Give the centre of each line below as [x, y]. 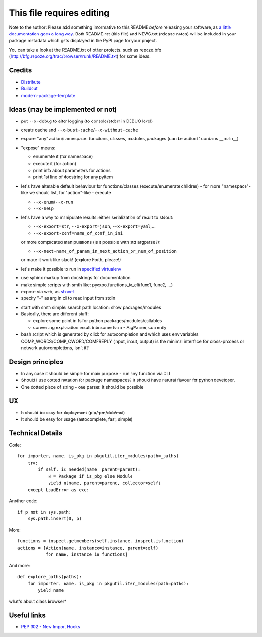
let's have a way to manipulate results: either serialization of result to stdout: [97, 217]
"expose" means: [38, 148]
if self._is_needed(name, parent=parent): [89, 470]
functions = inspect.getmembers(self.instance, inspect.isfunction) [101, 541]
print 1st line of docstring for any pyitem [73, 177]
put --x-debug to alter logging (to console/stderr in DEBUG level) [87, 121]
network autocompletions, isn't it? [55, 348]
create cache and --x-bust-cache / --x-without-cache [80, 130]
